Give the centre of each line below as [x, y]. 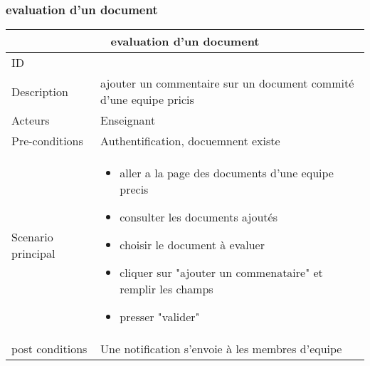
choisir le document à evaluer [192, 245]
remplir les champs [166, 289]
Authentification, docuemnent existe [190, 141]
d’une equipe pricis [147, 100]
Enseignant [128, 120]
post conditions [49, 349]
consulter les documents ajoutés [199, 217]
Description [40, 91]
